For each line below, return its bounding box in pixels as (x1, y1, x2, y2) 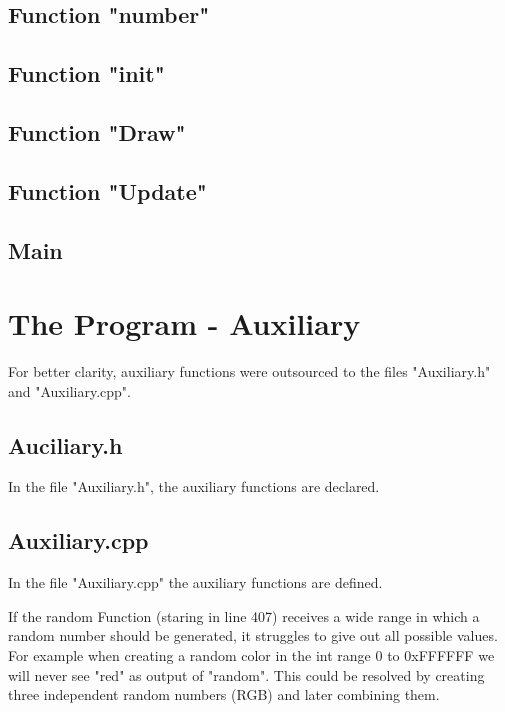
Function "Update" (8, 175, 207, 206)
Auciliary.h (8, 429, 123, 460)
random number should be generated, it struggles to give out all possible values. (8, 625, 498, 646)
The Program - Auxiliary (8, 303, 361, 344)
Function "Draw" (8, 116, 186, 147)
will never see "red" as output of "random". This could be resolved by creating (8, 664, 485, 685)
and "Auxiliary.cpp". (8, 380, 131, 401)
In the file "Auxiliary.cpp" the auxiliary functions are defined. (8, 572, 383, 593)
